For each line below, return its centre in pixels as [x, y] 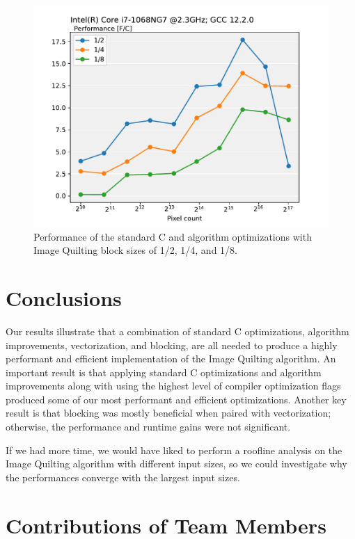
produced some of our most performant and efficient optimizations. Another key [176, 399]
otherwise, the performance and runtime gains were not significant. [148, 427]
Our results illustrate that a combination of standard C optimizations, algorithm [177, 331]
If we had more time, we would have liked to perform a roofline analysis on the [174, 450]
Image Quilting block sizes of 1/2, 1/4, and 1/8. [135, 250]
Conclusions [64, 297]
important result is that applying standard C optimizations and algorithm [164, 372]
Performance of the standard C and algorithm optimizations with [173, 236]
